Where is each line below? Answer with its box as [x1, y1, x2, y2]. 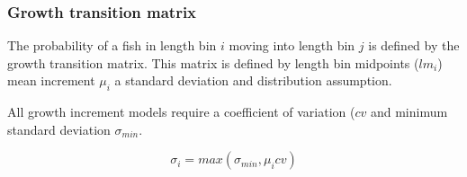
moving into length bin [229, 36, 355, 55]
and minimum [370, 102, 448, 121]
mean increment [7, 71, 95, 90]
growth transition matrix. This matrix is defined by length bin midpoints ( [7, 53, 419, 72]
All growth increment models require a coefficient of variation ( [7, 102, 355, 121]
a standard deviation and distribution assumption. [114, 71, 392, 90]
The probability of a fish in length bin [7, 36, 217, 55]
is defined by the [368, 36, 460, 55]
